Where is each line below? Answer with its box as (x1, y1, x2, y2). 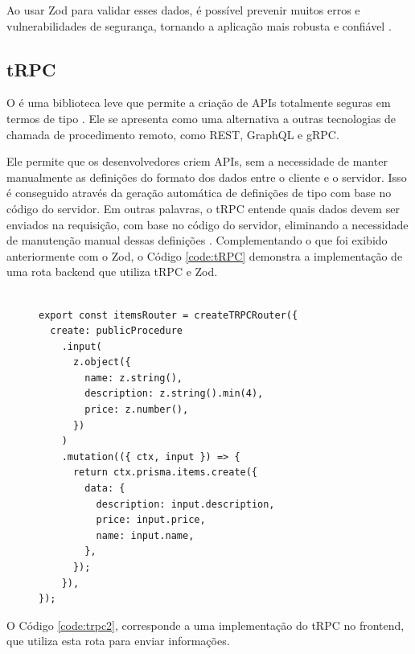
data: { (84, 483, 125, 495)
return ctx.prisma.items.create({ (72, 467, 258, 479)
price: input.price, (96, 514, 206, 526)
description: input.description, (96, 498, 275, 510)
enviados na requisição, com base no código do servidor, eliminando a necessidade (6, 216, 409, 232)
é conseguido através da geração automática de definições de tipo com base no (6, 184, 392, 201)
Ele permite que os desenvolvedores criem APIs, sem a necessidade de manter (6, 153, 388, 170)
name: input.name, (96, 529, 195, 541)
